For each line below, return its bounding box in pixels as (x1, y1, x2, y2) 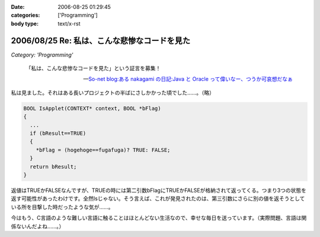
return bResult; (30, 163, 77, 170)
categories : (11, 12, 40, 19)
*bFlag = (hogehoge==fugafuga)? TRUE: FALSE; (36, 146, 171, 153)
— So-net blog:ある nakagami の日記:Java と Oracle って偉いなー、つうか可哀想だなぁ (83, 75, 293, 83)
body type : (11, 20, 39, 27)
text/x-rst (57, 20, 81, 27)
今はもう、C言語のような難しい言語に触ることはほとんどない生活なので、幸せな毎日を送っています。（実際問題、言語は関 (11, 214, 307, 222)
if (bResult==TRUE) (30, 130, 87, 137)
